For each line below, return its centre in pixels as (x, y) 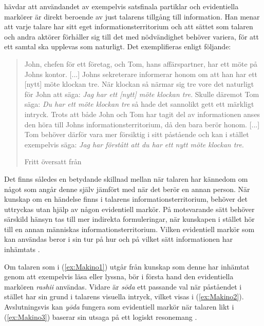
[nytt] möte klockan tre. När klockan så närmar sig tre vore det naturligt (139, 84)
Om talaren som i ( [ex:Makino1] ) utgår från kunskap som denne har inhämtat (127, 266)
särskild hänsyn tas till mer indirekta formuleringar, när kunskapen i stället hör (129, 219)
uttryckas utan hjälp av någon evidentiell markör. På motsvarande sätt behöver (129, 209)
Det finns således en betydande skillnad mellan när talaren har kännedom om (126, 178)
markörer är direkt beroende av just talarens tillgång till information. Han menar (132, 16)
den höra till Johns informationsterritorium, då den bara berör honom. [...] (142, 124)
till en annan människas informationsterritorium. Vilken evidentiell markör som (129, 229)
